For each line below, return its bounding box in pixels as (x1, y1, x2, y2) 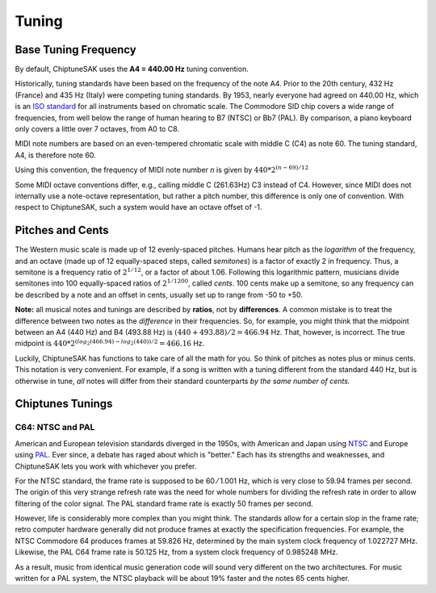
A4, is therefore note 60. (15, 150, 96, 160)
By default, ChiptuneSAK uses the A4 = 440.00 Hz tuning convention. (15, 65, 249, 74)
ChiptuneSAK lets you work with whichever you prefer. (15, 461, 197, 471)
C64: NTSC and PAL (15, 422, 95, 433)
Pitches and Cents (15, 223, 109, 237)
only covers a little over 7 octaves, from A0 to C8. (15, 124, 180, 134)
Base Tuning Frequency (15, 43, 136, 56)
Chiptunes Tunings (15, 397, 113, 411)
